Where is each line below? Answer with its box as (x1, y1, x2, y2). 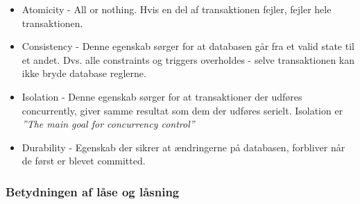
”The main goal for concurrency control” (22, 117, 195, 131)
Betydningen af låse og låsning (6, 182, 180, 200)
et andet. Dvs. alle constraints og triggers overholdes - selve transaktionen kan (22, 52, 355, 67)
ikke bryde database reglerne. (22, 66, 146, 80)
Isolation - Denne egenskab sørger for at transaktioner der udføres (22, 89, 302, 103)
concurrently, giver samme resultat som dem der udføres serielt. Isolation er (22, 103, 343, 117)
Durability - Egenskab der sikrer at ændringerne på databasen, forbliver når (22, 139, 345, 154)
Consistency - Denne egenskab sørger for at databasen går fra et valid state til (22, 39, 354, 53)
